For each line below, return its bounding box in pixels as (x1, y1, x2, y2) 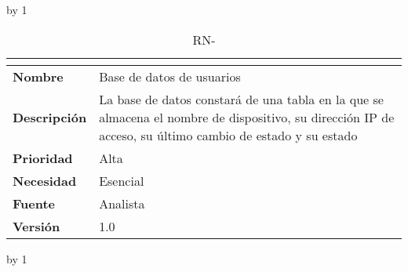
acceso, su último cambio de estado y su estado (99, 125, 358, 144)
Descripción (13, 107, 87, 126)
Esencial (99, 171, 144, 190)
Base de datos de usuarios (99, 67, 241, 85)
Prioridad (13, 148, 73, 167)
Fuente (13, 194, 56, 212)
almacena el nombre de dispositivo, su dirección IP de (99, 107, 395, 126)
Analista (99, 194, 145, 212)
